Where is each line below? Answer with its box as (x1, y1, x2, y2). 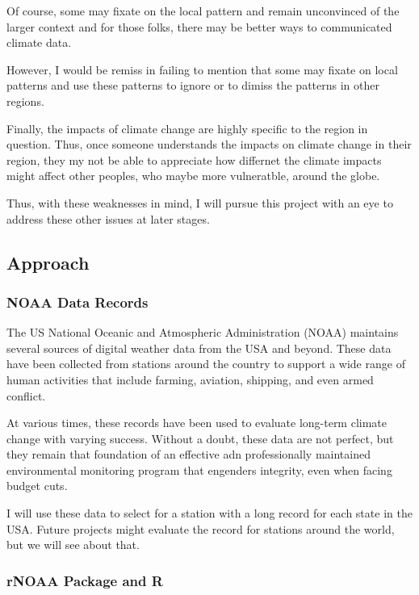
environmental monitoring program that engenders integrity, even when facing (6, 461, 392, 478)
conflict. (6, 387, 46, 404)
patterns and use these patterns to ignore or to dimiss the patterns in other (6, 77, 379, 94)
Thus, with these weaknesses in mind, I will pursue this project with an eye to (6, 194, 393, 211)
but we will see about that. (6, 536, 140, 553)
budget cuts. (6, 477, 68, 494)
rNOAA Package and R (6, 570, 163, 590)
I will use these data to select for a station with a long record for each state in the (6, 505, 413, 522)
